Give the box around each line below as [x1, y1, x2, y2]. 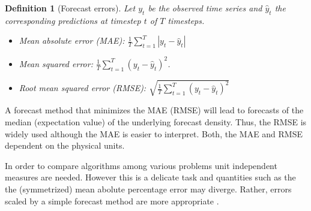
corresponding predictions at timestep [5, 14, 141, 26]
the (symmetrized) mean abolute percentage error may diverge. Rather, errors [5, 183, 292, 195]
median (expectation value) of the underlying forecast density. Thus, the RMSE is [5, 116, 307, 128]
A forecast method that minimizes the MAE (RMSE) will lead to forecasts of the [5, 104, 304, 116]
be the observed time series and [148, 2, 262, 14]
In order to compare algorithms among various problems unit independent [5, 159, 277, 171]
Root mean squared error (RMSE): [19, 82, 146, 94]
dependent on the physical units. [5, 139, 125, 152]
